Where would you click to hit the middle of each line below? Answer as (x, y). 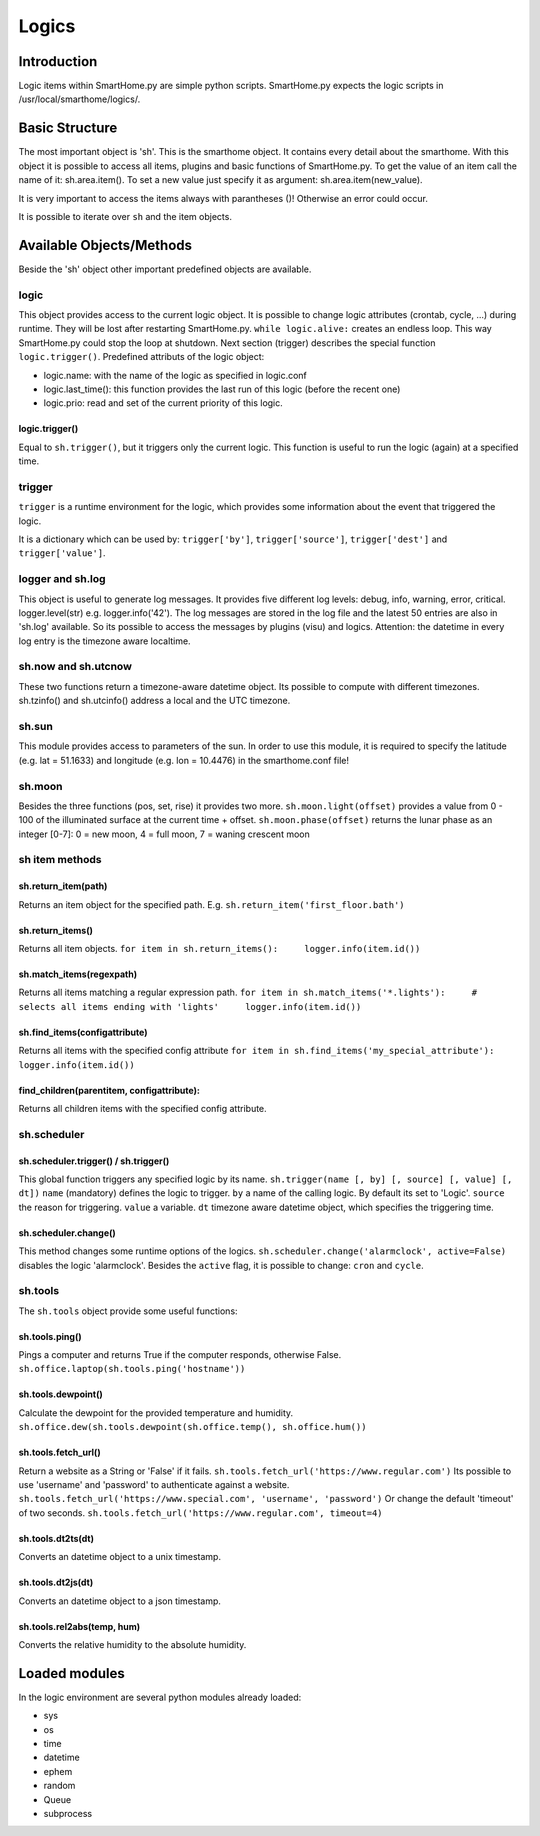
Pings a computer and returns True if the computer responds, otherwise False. (180, 1355)
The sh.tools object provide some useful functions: (128, 1311)
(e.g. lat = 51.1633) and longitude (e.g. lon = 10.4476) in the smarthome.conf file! (184, 760)
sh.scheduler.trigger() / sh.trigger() (94, 1161)
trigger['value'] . (62, 553)
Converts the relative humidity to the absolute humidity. (132, 1644)
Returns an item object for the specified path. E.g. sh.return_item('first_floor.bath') (211, 904)
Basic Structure (68, 128)
